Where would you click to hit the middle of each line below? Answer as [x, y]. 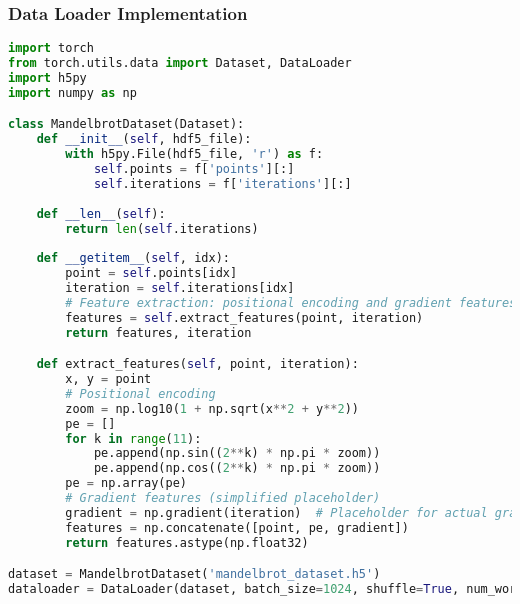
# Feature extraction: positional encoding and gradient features [291, 302]
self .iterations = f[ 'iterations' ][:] [222, 183]
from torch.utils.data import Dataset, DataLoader [180, 63]
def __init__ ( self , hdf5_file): [144, 139]
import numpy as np [72, 92]
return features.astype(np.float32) [187, 542]
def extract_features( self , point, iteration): [197, 364]
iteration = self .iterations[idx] [180, 288]
